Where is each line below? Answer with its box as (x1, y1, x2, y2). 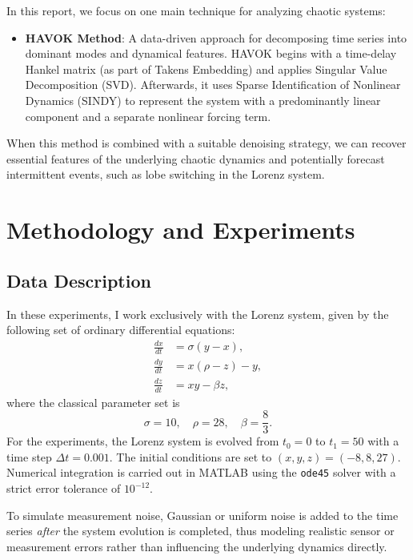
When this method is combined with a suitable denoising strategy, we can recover (6, 135, 407, 151)
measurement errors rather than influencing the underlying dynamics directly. (6, 538, 387, 554)
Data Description (6, 268, 151, 292)
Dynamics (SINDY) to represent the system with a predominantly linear (25, 91, 381, 108)
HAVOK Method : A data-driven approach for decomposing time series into (25, 29, 407, 46)
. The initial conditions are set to (109, 448, 272, 465)
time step (6, 448, 52, 465)
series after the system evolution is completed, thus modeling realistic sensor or (6, 522, 395, 539)
